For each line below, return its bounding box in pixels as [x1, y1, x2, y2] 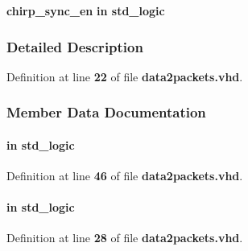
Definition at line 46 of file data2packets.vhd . [6, 167, 243, 184]
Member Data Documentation [6, 102, 206, 122]
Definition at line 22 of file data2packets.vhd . [6, 68, 243, 84]
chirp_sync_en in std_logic [6, 2, 165, 19]
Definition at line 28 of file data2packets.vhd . [6, 229, 243, 246]
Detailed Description [6, 36, 143, 56]
